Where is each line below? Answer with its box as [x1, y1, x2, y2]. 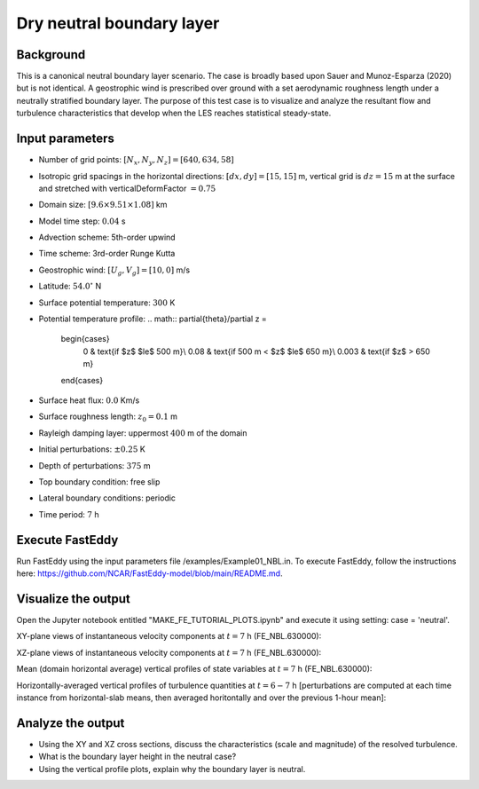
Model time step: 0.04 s [38, 216, 126, 226]
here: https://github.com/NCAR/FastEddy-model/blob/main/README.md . [16, 568, 283, 579]
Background [16, 47, 86, 62]
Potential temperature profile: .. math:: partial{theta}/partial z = [38, 313, 268, 324]
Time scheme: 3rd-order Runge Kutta [38, 249, 176, 259]
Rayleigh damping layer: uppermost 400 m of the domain [38, 427, 247, 438]
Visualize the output [16, 591, 130, 606]
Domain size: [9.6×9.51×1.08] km [38, 200, 168, 210]
